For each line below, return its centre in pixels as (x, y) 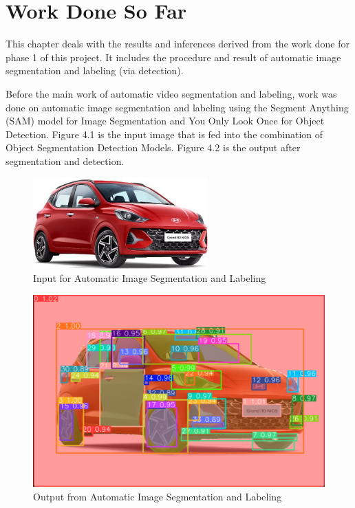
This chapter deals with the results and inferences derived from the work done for (177, 44)
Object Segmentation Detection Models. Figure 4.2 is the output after (153, 147)
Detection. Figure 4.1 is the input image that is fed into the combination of (164, 134)
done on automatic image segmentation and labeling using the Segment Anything (177, 107)
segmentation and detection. (65, 161)
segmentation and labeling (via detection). (95, 70)
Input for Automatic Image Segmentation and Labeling (150, 278)
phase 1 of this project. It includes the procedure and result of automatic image (173, 57)
